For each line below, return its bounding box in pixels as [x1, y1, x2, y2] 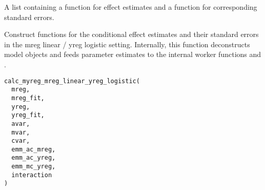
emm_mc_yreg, [11, 163, 56, 170]
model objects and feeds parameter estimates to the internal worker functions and [4, 49, 261, 60]
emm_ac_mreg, [11, 145, 56, 153]
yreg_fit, [11, 111, 45, 119]
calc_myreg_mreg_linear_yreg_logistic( [4, 77, 140, 85]
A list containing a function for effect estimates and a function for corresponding [4, 2, 257, 12]
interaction [11, 171, 52, 179]
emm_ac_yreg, [11, 154, 56, 162]
